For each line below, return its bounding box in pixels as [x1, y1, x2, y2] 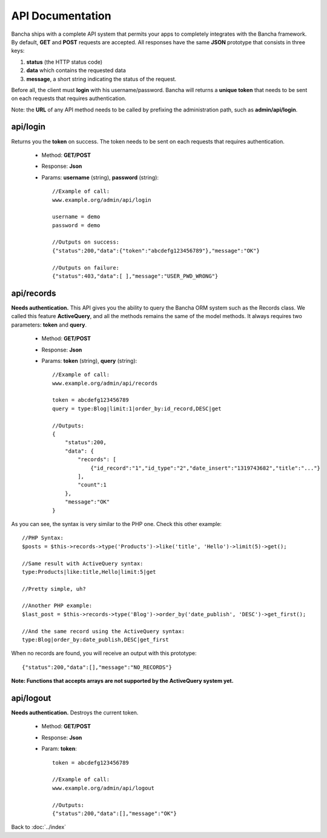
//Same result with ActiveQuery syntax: [22, 560, 144, 567]
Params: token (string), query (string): [41, 357, 137, 364]
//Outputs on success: [52, 239, 120, 245]
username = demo [52, 213, 101, 221]
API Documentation [11, 9, 111, 22]
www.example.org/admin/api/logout [52, 785, 154, 791]
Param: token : [41, 745, 77, 753]
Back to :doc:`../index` [11, 823, 67, 831]
